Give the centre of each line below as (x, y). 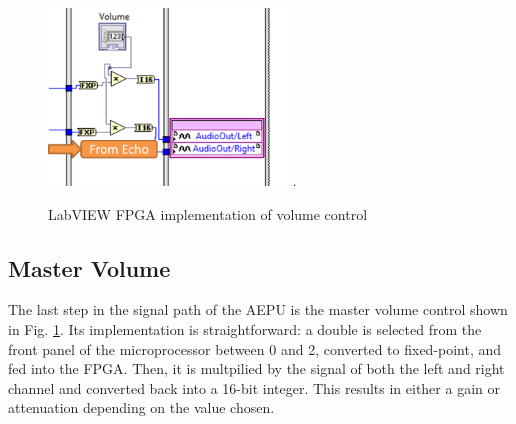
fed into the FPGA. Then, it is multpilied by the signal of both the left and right (256, 368)
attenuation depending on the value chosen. (141, 407)
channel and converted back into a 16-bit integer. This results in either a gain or (254, 387)
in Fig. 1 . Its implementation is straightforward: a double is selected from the (245, 328)
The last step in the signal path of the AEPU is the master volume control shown (258, 309)
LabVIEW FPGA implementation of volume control (208, 213)
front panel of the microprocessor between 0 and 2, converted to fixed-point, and (255, 348)
